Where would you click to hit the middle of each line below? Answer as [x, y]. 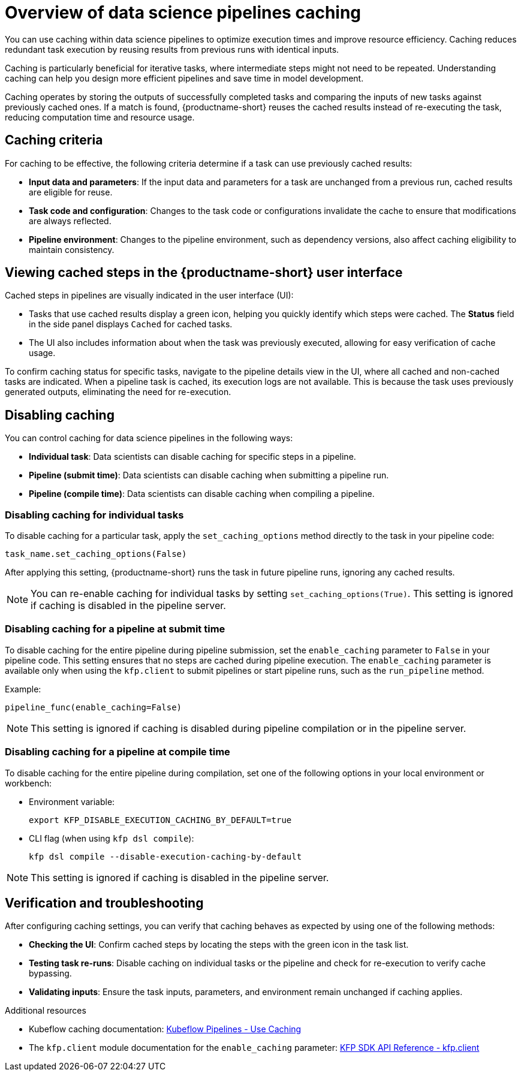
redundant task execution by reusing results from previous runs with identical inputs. [172, 49]
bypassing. [50, 973]
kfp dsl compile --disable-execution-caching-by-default [165, 856]
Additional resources [46, 1011]
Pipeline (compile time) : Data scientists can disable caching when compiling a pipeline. [202, 494]
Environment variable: [72, 801]
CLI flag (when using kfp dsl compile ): [112, 838]
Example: [23, 689]
